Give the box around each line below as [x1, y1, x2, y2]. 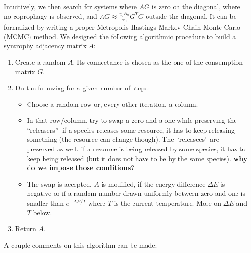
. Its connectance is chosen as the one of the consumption [73, 57, 243, 67]
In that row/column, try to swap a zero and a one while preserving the [27, 115, 237, 125]
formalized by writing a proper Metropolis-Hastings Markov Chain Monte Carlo [4, 22, 240, 32]
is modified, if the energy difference [101, 179, 206, 189]
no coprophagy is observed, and [4, 11, 97, 21]
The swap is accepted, [27, 179, 92, 189]
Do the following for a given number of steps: [15, 83, 149, 93]
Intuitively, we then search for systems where [4, 1, 137, 11]
